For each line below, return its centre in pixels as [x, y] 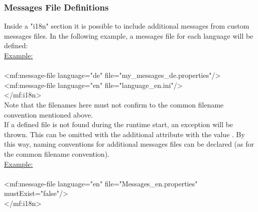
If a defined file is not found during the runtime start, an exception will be [119, 124]
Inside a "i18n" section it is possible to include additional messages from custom [127, 26]
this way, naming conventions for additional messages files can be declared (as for [129, 144]
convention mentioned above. [48, 114]
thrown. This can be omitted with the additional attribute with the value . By [124, 134]
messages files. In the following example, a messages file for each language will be [129, 35]
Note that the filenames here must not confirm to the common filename [114, 104]
